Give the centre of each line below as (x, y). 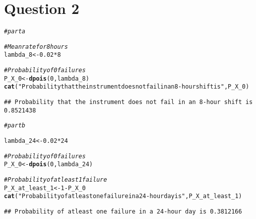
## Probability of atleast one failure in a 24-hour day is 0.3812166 (123, 211)
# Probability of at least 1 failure (56, 180)
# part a (15, 32)
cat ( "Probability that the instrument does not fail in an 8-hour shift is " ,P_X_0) (127, 87)
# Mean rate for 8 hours (36, 47)
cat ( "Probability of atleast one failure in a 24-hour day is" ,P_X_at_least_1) (123, 196)
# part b (15, 126)
